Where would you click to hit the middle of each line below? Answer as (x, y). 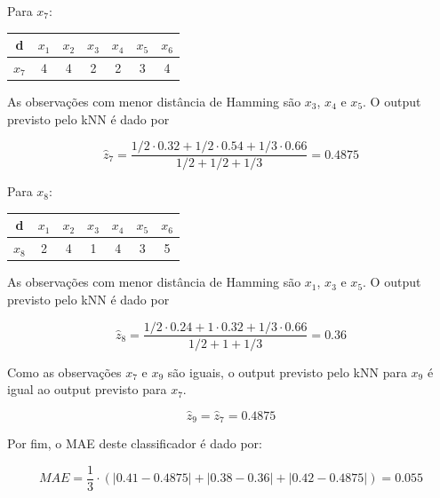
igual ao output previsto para (87, 389)
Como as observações (64, 372)
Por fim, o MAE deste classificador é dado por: (135, 443)
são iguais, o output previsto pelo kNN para (287, 372)
